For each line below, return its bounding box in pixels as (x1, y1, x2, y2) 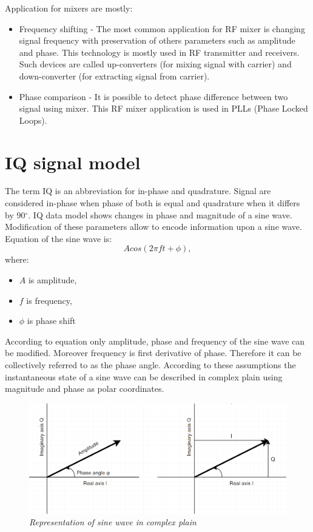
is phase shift (27, 314, 76, 327)
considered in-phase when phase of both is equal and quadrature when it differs (5, 197, 300, 209)
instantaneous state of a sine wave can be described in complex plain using (5, 370, 283, 383)
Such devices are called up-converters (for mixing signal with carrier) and (19, 58, 292, 70)
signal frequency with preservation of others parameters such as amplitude (19, 34, 295, 47)
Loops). (19, 113, 47, 126)
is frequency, (26, 294, 72, 306)
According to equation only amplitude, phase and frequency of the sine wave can (5, 334, 305, 347)
